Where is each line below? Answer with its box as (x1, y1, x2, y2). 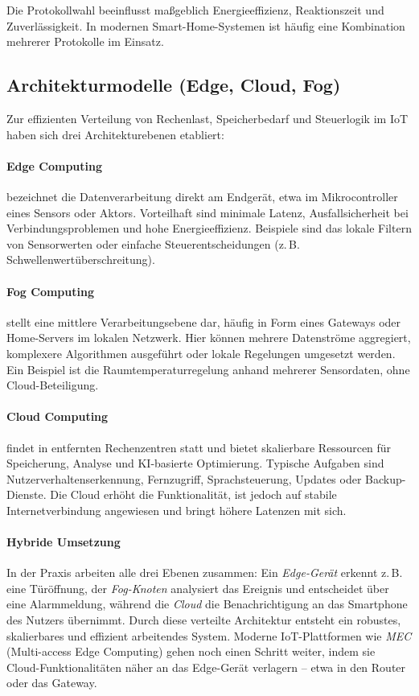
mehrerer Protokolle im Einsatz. (6, 33, 164, 50)
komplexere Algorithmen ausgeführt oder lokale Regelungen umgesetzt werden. (6, 344, 396, 361)
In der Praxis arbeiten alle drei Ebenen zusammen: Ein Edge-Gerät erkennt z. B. (6, 564, 403, 581)
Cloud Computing (6, 408, 109, 425)
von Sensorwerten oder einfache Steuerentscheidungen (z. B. (6, 235, 300, 252)
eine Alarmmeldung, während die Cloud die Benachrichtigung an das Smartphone (6, 595, 408, 612)
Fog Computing (6, 282, 94, 299)
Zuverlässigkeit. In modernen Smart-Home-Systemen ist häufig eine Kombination (6, 17, 405, 34)
